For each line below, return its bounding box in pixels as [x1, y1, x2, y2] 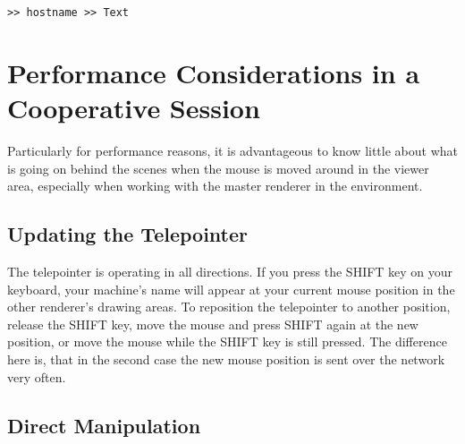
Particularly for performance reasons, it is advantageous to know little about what [7, 141, 458, 159]
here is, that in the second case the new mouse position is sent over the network [7, 349, 445, 368]
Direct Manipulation [7, 411, 201, 439]
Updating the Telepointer [7, 220, 249, 248]
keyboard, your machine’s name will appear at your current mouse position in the [7, 279, 455, 298]
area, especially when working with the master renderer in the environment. [7, 176, 423, 195]
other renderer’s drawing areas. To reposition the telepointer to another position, [7, 297, 451, 316]
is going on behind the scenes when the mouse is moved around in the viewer [7, 158, 429, 177]
